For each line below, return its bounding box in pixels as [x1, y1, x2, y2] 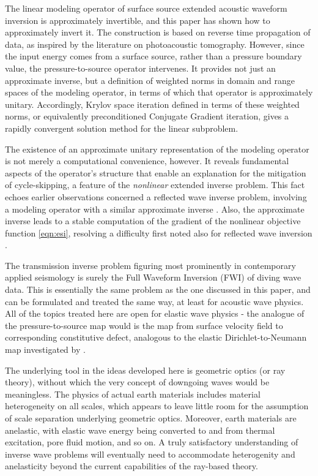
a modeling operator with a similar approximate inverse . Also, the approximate [5, 202, 305, 215]
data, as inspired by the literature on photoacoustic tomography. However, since [5, 37, 305, 50]
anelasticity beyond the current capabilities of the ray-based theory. [5, 459, 258, 472]
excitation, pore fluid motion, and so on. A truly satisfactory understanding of [5, 436, 298, 448]
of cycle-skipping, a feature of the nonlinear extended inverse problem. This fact [5, 178, 305, 191]
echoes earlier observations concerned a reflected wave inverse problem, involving [5, 190, 307, 203]
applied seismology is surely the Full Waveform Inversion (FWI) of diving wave [5, 271, 301, 284]
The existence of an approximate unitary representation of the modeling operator [5, 142, 309, 155]
